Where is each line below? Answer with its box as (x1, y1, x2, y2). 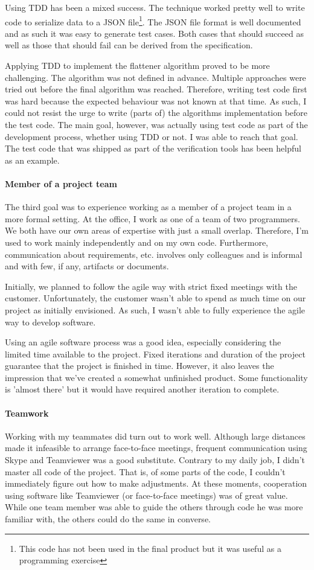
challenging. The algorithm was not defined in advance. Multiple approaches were (5, 71, 306, 83)
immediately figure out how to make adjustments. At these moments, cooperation (5, 477, 307, 490)
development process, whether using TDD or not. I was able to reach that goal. (5, 130, 298, 142)
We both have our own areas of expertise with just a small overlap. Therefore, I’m (5, 224, 309, 237)
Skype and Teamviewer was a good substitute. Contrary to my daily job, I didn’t (5, 453, 305, 466)
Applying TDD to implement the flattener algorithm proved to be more (5, 59, 270, 72)
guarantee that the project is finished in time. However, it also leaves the (5, 359, 274, 372)
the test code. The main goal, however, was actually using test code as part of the (5, 118, 308, 130)
